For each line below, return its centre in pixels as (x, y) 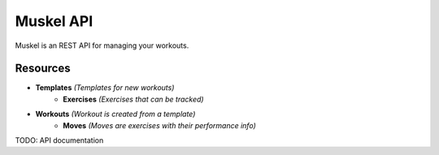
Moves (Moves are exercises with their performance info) (159, 125)
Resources (43, 69)
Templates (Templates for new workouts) (105, 88)
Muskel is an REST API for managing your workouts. (102, 45)
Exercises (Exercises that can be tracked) (133, 99)
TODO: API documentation (59, 140)
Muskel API (54, 21)
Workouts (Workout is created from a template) (115, 114)
